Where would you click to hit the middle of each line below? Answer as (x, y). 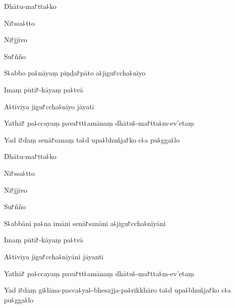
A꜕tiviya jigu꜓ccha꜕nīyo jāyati (49, 106)
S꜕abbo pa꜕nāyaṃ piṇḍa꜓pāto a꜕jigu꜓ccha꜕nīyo (75, 73)
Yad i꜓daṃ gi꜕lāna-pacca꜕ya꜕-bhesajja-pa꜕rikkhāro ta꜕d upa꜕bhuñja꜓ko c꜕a (117, 290)
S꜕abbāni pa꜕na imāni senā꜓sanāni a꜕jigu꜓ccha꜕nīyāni (85, 223)
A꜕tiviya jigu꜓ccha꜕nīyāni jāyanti (54, 256)
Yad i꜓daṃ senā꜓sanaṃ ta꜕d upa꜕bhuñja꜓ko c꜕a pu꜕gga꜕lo (92, 139)
